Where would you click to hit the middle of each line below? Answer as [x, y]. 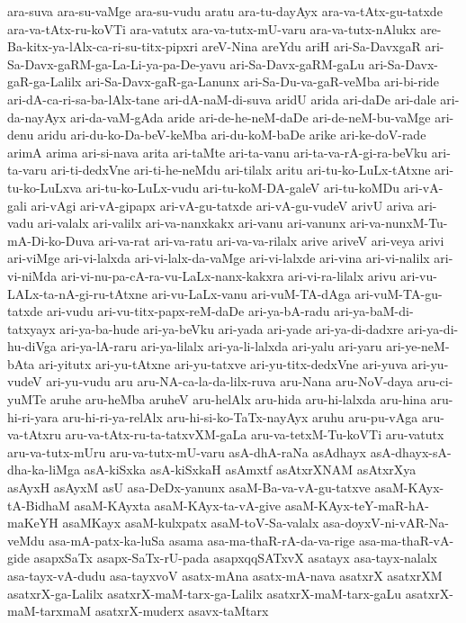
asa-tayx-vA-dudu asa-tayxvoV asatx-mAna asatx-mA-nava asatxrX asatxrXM [225, 575]
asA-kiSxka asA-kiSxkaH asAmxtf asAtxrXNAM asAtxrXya [250, 470]
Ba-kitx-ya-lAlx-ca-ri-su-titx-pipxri [103, 46]
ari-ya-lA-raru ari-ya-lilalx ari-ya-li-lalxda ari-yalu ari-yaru [221, 346]
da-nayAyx [37, 117]
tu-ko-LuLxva [45, 187]
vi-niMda [32, 275]
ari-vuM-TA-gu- [399, 293]
